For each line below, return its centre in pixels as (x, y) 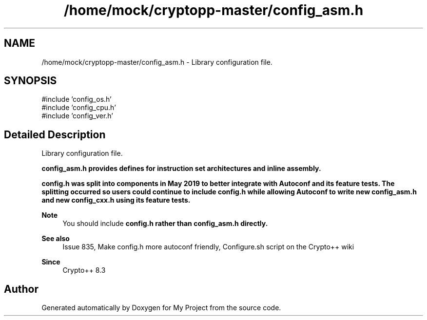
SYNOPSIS (30, 81)
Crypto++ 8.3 (84, 270)
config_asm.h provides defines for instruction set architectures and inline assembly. (181, 169)
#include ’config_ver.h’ (77, 116)
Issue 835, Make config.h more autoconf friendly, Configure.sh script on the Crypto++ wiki (208, 247)
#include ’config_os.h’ (77, 99)
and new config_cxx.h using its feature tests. (116, 200)
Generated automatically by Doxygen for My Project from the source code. (161, 308)
